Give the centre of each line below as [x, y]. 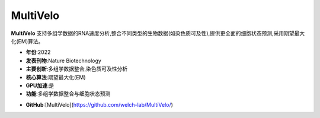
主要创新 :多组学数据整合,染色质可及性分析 [77, 69]
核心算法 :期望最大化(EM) [56, 77]
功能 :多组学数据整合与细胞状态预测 [68, 94]
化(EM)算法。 [27, 41]
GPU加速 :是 [40, 85]
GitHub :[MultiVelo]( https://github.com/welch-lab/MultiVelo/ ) [99, 104]
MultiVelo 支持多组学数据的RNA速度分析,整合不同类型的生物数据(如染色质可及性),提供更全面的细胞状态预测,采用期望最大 [158, 33]
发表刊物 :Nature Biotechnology [64, 60]
